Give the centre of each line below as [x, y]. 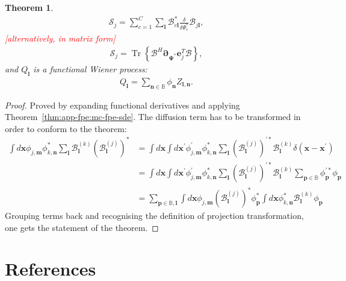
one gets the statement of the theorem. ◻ [82, 227]
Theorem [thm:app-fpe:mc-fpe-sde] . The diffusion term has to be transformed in [153, 117]
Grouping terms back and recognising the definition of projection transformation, [154, 216]
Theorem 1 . [29, 7]
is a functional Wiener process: [90, 69]
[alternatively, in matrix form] [60, 38]
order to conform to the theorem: [66, 128]
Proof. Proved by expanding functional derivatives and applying [122, 105]
